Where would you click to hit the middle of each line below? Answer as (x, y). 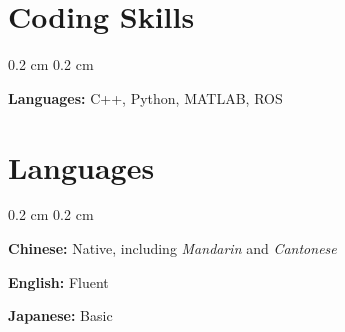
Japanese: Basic (60, 315)
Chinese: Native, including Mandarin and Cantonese (172, 248)
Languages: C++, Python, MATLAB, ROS (145, 97)
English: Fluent (58, 281)
